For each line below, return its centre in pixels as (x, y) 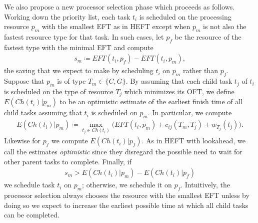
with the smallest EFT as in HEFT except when (116, 26)
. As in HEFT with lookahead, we (193, 141)
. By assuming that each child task (179, 81)
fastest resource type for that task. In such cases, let (84, 36)
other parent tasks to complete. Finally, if (68, 161)
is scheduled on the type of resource (59, 91)
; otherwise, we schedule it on (127, 185)
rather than (200, 70)
